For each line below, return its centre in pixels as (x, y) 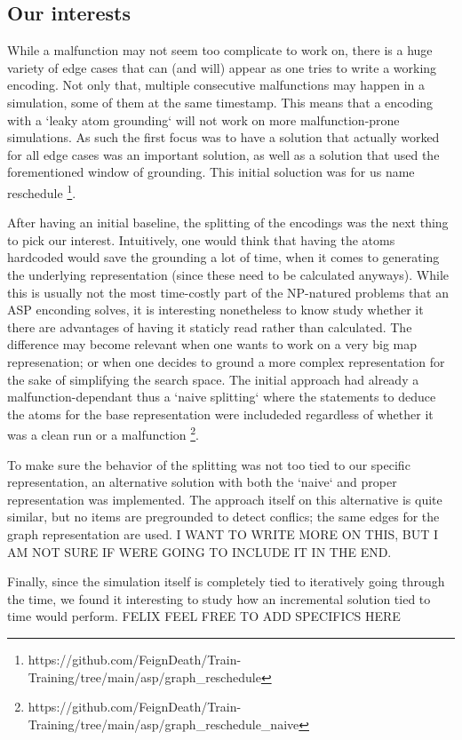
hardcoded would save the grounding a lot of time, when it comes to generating (223, 257)
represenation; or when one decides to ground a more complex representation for (226, 361)
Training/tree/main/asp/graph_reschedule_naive (163, 724)
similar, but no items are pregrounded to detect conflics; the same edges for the (223, 517)
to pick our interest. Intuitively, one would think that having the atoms (201, 239)
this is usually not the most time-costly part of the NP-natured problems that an (228, 292)
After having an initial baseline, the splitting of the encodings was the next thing (228, 223)
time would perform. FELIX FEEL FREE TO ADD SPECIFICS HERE (204, 616)
